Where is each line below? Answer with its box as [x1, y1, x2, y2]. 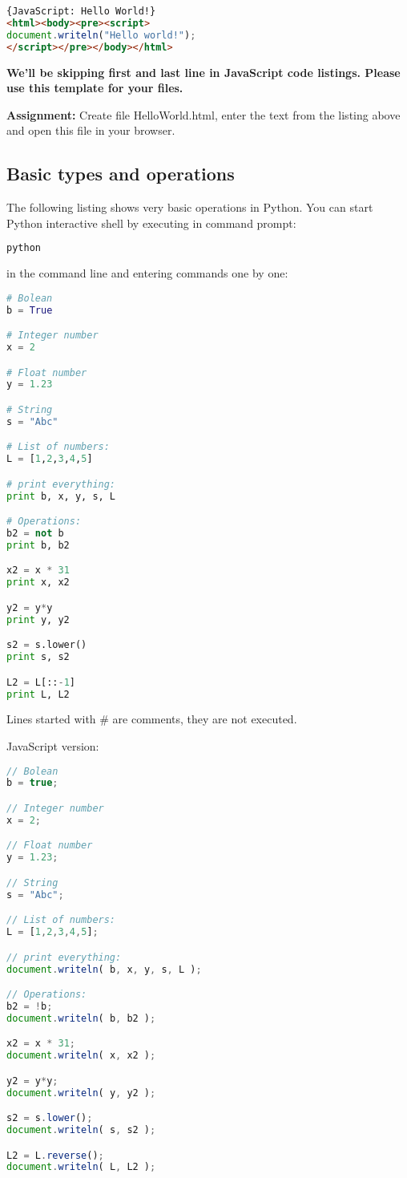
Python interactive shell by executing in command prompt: [6, 214, 296, 231]
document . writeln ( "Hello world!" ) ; [6, 29, 196, 41]
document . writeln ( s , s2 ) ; [6, 1124, 156, 1136]
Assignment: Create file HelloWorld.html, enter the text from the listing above [6, 106, 401, 123]
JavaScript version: [6, 738, 99, 755]
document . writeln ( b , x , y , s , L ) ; [6, 963, 202, 975]
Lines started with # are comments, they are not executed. [6, 710, 297, 727]
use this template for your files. [6, 79, 183, 96]
